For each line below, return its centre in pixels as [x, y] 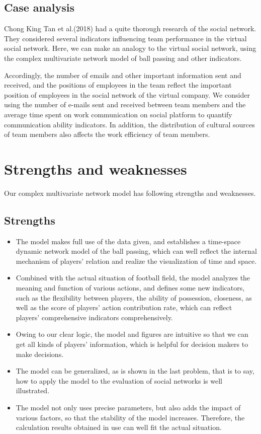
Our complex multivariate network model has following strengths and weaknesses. [130, 193]
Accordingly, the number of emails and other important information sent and [123, 75]
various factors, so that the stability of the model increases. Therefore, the [130, 417]
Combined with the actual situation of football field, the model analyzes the [133, 278]
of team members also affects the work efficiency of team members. [107, 134]
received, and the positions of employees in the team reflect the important [118, 85]
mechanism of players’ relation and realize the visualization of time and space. [136, 261]
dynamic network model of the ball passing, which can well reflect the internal [136, 251]
